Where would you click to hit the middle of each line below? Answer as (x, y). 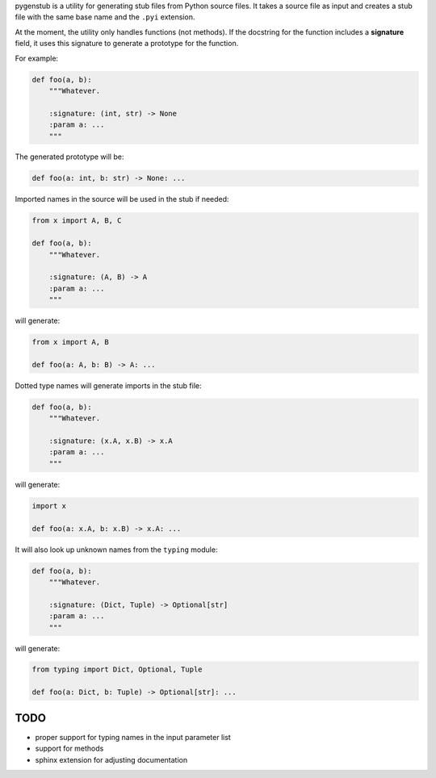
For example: (37, 58)
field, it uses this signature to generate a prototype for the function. (127, 44)
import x (49, 506)
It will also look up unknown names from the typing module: (116, 550)
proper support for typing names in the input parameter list (133, 737)
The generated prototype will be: (69, 157)
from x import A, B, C (77, 221)
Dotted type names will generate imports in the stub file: (108, 385)
